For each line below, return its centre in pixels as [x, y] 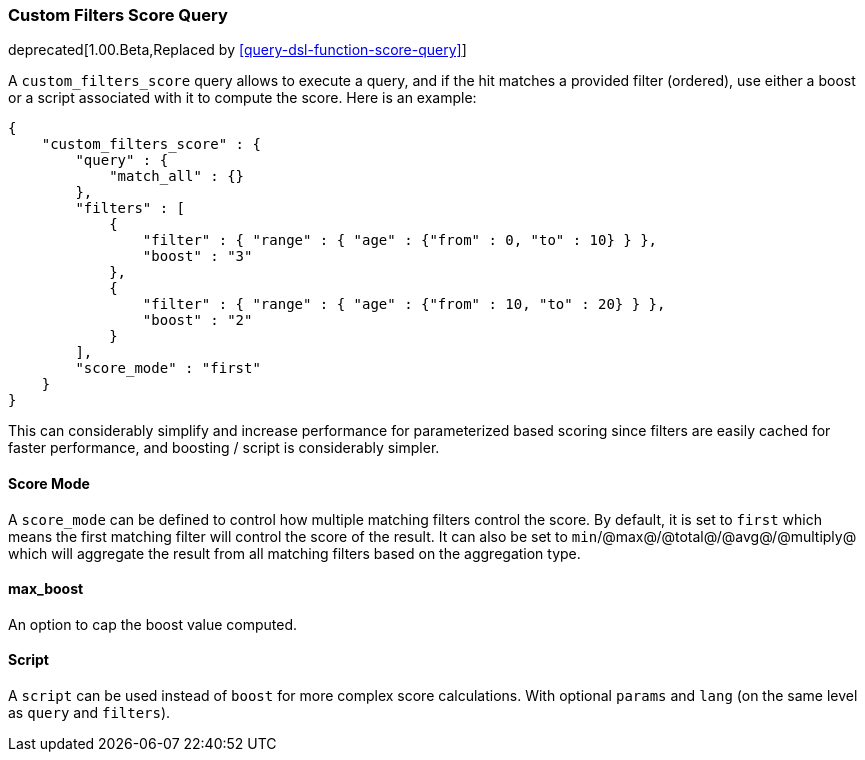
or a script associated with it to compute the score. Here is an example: [242, 98]
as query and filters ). [89, 713]
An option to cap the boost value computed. [153, 624]
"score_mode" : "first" [168, 368]
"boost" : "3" [197, 256]
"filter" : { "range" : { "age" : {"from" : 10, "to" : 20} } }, [404, 304]
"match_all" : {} [177, 176]
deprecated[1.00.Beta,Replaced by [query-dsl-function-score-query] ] [237, 50]
